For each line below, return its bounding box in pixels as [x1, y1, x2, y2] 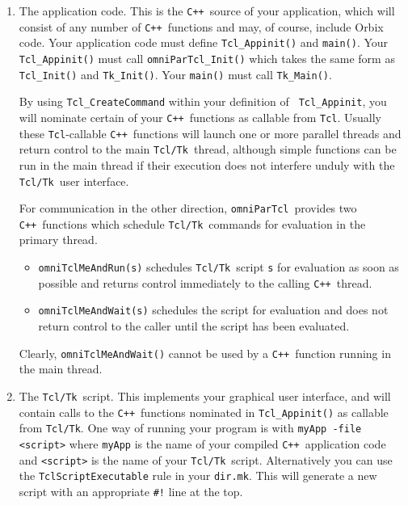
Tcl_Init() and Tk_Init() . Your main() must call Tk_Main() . [19, 65, 332, 82]
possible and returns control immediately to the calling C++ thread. [38, 274, 372, 291]
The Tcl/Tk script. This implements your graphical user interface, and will [19, 387, 391, 404]
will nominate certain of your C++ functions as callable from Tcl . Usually [19, 108, 381, 125]
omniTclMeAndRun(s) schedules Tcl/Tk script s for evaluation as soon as [38, 259, 399, 276]
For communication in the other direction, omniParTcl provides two [19, 200, 357, 217]
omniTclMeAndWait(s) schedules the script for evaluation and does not [38, 301, 389, 318]
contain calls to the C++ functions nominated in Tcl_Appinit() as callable [19, 403, 389, 420]
